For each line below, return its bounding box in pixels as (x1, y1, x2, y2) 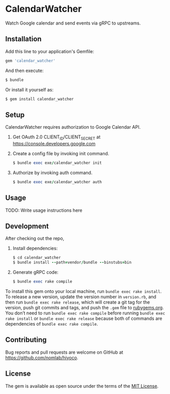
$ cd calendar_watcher (12, 255, 61, 260)
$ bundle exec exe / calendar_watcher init (12, 160, 102, 165)
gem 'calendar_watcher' (5, 58, 56, 63)
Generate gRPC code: (12, 269, 59, 276)
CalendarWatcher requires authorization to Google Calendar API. (5, 124, 141, 130)
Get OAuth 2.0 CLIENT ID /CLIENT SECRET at (12, 134, 101, 141)
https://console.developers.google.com (12, 140, 96, 146)
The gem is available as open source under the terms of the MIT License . (5, 383, 159, 389)
